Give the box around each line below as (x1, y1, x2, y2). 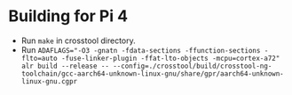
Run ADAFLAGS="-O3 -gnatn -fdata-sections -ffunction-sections (20, 44, 261, 55)
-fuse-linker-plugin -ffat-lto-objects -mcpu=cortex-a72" (60, 54, 280, 62)
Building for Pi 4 (8, 6, 129, 26)
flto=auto (20, 54, 59, 62)
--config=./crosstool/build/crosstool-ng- (113, 62, 272, 70)
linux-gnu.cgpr (20, 77, 78, 85)
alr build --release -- (20, 62, 110, 70)
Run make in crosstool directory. (20, 35, 137, 46)
